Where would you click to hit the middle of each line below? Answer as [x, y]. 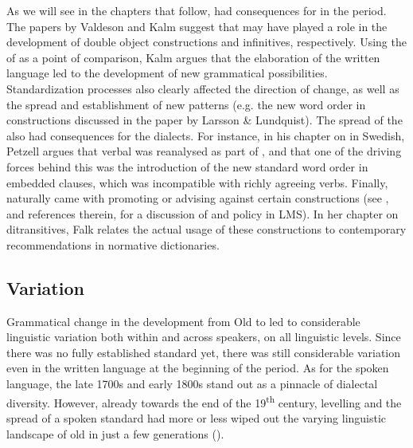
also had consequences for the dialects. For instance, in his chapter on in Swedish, [206, 135]
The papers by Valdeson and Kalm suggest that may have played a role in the [197, 26]
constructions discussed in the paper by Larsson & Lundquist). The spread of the [205, 120]
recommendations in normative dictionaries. [113, 244]
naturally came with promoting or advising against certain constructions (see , [198, 198]
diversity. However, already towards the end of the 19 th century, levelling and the [204, 401]
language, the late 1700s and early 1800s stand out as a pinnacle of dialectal [192, 384]
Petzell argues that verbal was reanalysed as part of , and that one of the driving [204, 151]
